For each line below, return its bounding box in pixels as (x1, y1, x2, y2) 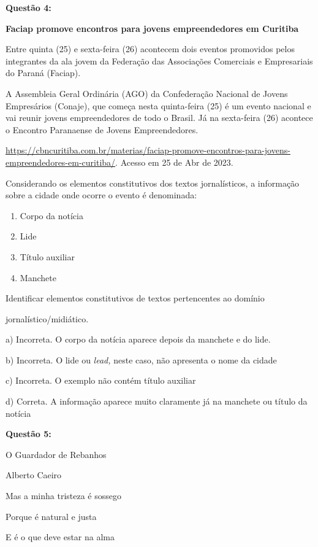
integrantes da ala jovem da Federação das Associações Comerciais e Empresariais (6, 54, 313, 67)
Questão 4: (6, 1, 51, 14)
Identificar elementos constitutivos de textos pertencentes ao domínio (6, 292, 265, 305)
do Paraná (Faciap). (6, 66, 81, 79)
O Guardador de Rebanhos (6, 448, 107, 460)
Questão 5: (6, 427, 51, 440)
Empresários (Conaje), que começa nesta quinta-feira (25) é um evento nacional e (6, 99, 311, 112)
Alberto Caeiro (6, 468, 62, 481)
